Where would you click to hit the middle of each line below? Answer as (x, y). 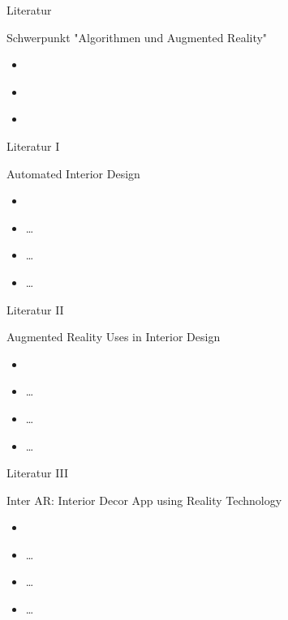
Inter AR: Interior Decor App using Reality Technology (144, 500)
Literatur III (38, 473)
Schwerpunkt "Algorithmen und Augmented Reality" (137, 37)
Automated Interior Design (73, 173)
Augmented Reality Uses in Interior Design (114, 337)
